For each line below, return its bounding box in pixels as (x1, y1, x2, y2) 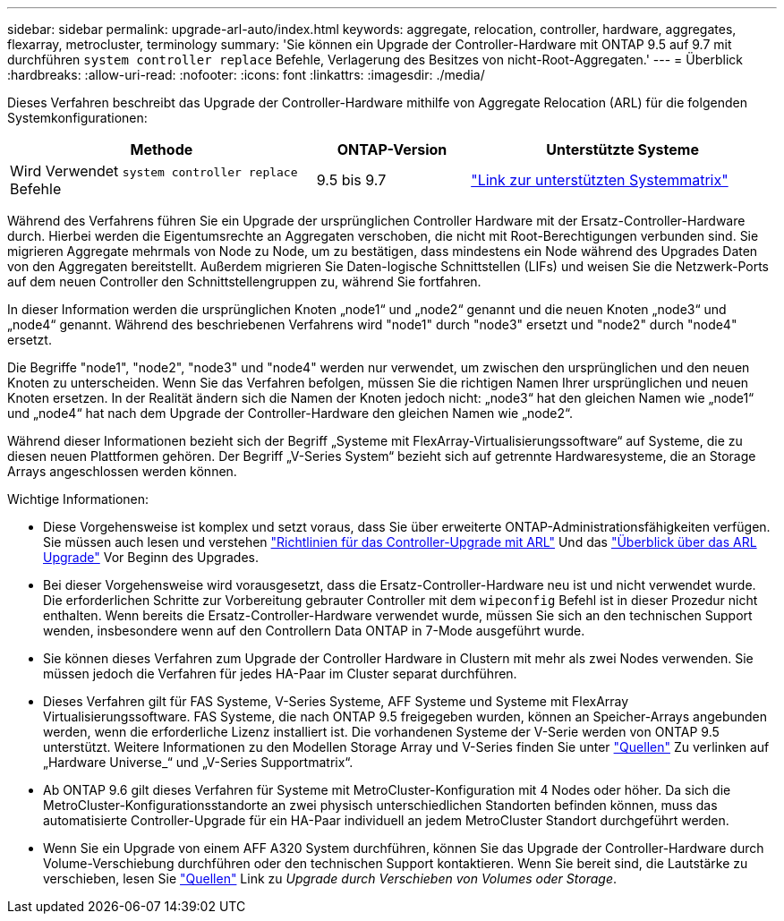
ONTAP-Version (337, 141, 447, 158)
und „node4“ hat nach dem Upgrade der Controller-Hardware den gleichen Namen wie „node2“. (7, 405, 574, 421)
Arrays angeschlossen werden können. (7, 464, 237, 479)
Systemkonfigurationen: (7, 110, 148, 125)
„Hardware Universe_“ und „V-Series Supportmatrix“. (43, 755, 354, 770)
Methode (130, 141, 193, 158)
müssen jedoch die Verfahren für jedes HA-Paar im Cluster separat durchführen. (43, 666, 517, 681)
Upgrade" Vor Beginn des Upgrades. (43, 550, 259, 565)
